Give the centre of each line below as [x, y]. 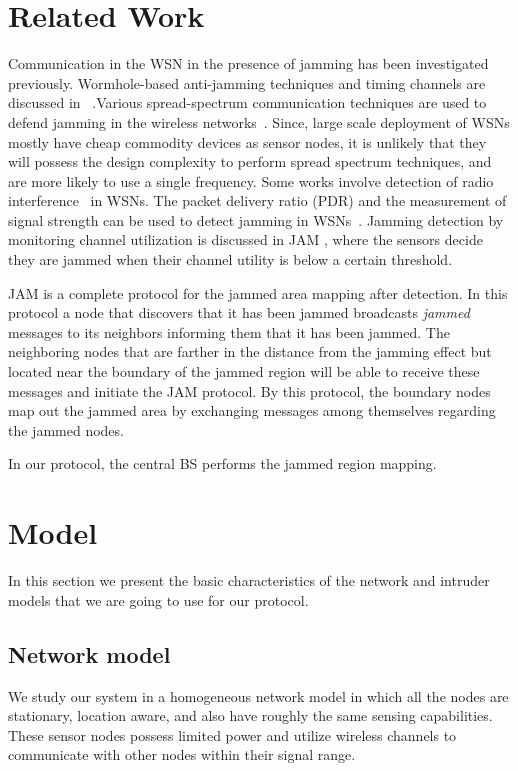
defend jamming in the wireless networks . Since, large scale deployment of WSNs [259, 121]
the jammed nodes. [66, 429]
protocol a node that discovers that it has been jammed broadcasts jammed [239, 312]
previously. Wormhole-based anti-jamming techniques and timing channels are [247, 82]
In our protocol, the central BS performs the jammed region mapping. [222, 463]
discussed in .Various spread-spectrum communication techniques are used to [247, 102]
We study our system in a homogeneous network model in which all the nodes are [258, 695]
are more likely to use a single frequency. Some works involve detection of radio [251, 180]
